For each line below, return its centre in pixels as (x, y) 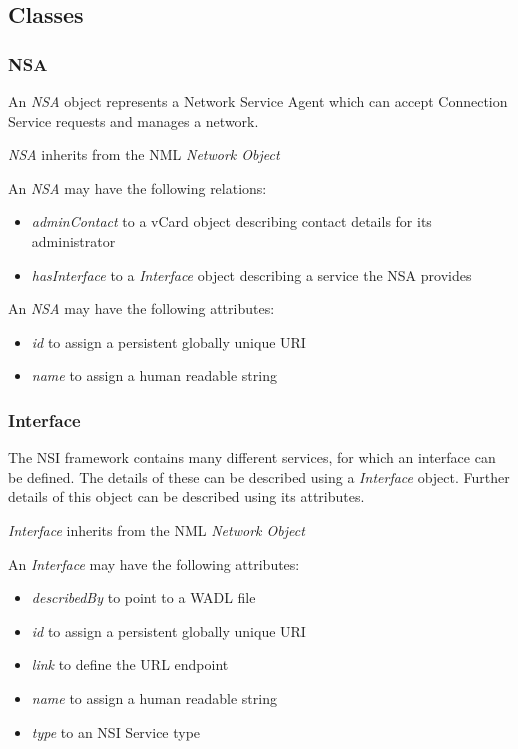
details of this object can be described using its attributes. (186, 496)
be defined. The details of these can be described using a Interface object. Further (259, 476)
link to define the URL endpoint (130, 664)
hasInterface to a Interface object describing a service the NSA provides (251, 274)
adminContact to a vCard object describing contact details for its (231, 221)
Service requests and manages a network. (133, 120)
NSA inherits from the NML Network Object (144, 154)
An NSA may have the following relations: (137, 187)
